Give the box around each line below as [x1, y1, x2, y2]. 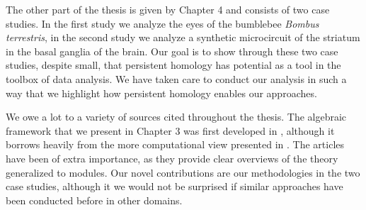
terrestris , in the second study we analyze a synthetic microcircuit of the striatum [6, 30, 360, 45]
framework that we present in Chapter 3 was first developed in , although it [6, 123, 335, 138]
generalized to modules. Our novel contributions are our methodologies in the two [6, 165, 360, 179]
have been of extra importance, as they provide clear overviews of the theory [6, 150, 338, 165]
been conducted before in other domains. [6, 192, 183, 207]
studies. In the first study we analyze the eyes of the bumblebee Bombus [6, 16, 319, 31]
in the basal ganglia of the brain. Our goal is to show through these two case [6, 43, 338, 58]
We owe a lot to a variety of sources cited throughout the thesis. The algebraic [6, 109, 347, 124]
